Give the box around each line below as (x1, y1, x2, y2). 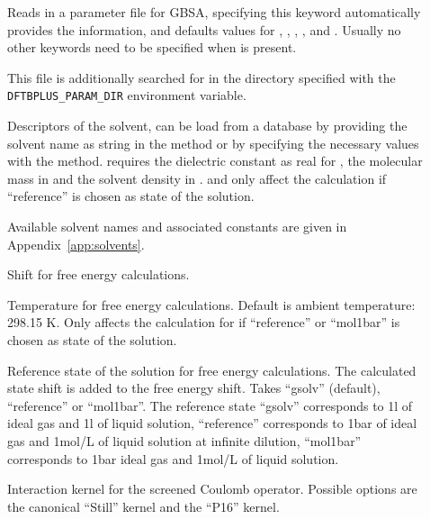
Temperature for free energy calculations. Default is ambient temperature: (7, 295, 416, 314)
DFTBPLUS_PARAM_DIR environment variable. (7, 86, 246, 105)
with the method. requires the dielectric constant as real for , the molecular (7, 151, 423, 170)
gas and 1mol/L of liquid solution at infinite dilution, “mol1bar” (7, 431, 362, 450)
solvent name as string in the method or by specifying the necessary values (7, 133, 419, 152)
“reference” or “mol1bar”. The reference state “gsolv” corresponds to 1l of (7, 396, 413, 414)
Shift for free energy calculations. (7, 265, 190, 284)
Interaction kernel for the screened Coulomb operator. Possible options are (7, 479, 417, 498)
